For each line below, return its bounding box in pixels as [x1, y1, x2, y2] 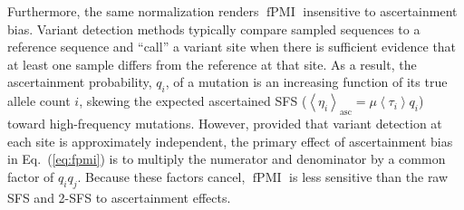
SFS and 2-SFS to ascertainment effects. [7, 187, 231, 206]
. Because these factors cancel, [77, 167, 246, 186]
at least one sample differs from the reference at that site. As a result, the [7, 54, 417, 73]
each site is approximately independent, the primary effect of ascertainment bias [7, 131, 453, 150]
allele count [7, 91, 71, 110]
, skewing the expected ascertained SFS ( [79, 91, 307, 110]
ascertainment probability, [7, 72, 152, 91]
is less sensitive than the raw [289, 167, 449, 186]
